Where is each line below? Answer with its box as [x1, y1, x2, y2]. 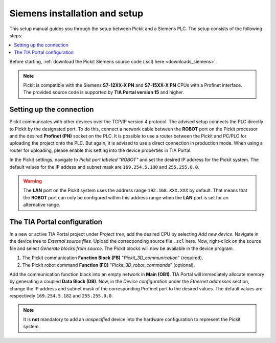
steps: [9, 32, 22, 38]
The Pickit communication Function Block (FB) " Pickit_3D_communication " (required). [22, 255, 203, 261]
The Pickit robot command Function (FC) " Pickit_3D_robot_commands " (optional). [22, 262, 195, 268]
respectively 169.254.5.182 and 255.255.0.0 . [9, 293, 113, 299]
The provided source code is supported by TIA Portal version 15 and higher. [23, 89, 184, 96]
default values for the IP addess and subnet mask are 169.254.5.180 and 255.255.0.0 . [9, 164, 199, 170]
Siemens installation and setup [9, 8, 144, 19]
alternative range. [23, 202, 61, 208]
